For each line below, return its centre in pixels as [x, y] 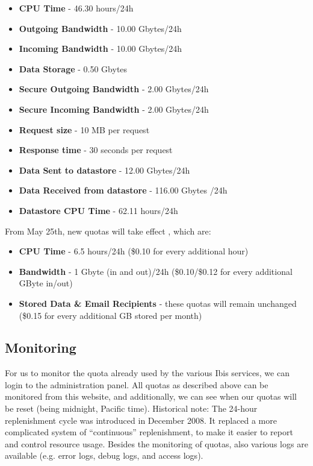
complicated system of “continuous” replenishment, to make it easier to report [149, 432]
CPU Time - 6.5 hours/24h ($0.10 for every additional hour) [134, 251]
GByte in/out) [46, 283]
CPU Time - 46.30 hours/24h [76, 8]
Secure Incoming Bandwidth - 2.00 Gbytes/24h [114, 109]
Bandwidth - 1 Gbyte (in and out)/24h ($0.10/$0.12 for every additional [156, 271]
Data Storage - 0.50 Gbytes [73, 68]
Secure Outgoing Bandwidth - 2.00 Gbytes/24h [114, 89]
